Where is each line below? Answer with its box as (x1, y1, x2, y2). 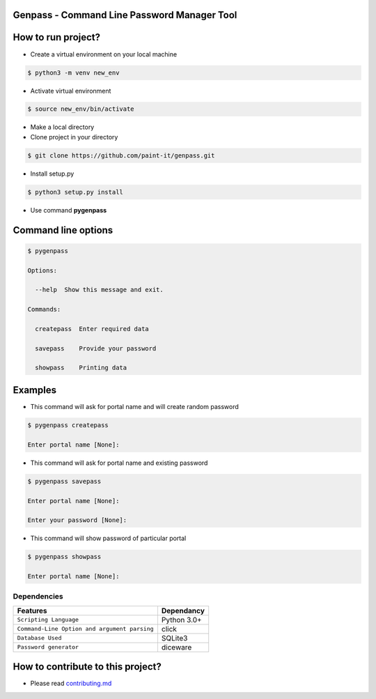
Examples (13, 384, 57, 396)
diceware (161, 642, 192, 652)
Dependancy (161, 606, 205, 615)
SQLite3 (161, 633, 188, 643)
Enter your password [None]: (27, 516, 127, 524)
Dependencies (13, 592, 64, 601)
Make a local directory (30, 123, 95, 132)
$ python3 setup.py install (27, 188, 123, 196)
